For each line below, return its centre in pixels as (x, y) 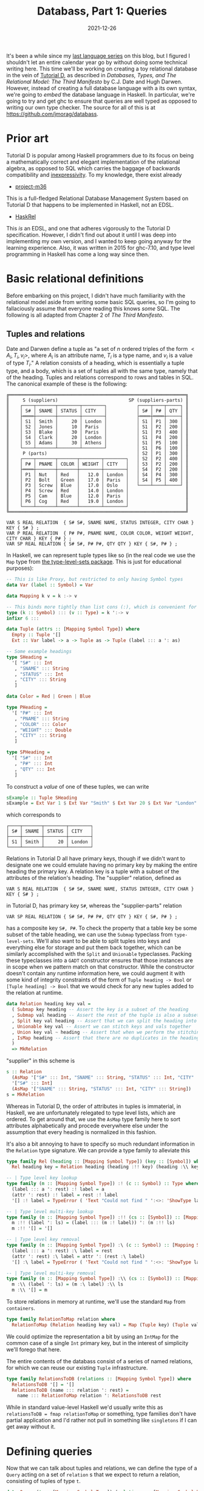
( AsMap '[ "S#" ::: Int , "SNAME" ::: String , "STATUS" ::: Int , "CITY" (103, 1078)
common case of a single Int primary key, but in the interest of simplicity (97, 1343)
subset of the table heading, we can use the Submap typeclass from (90, 935)
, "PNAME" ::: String (42, 719)
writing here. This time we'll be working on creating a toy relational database (102, 69)
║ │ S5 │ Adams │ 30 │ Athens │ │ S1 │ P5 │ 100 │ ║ (97, 443)
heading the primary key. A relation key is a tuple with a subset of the (93, 871)
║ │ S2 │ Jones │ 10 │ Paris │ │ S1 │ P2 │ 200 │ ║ (97, 427)
